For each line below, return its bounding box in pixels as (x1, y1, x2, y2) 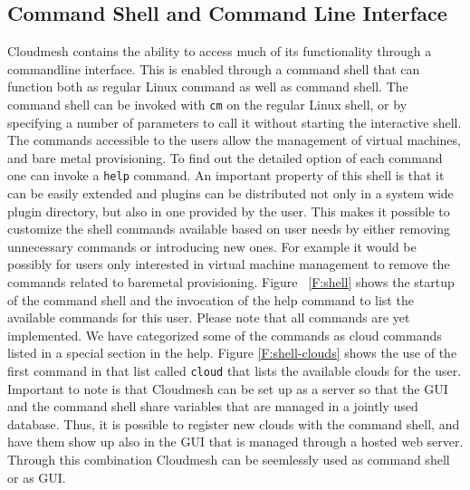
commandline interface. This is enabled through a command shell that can (7, 59, 420, 78)
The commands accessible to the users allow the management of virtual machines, (7, 130, 461, 149)
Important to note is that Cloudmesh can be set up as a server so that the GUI (7, 379, 448, 398)
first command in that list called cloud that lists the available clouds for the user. (7, 361, 462, 380)
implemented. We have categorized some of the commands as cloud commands (7, 325, 442, 344)
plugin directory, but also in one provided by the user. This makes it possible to (7, 201, 450, 220)
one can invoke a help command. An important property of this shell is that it (7, 166, 445, 185)
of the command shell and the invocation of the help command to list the (7, 290, 414, 309)
